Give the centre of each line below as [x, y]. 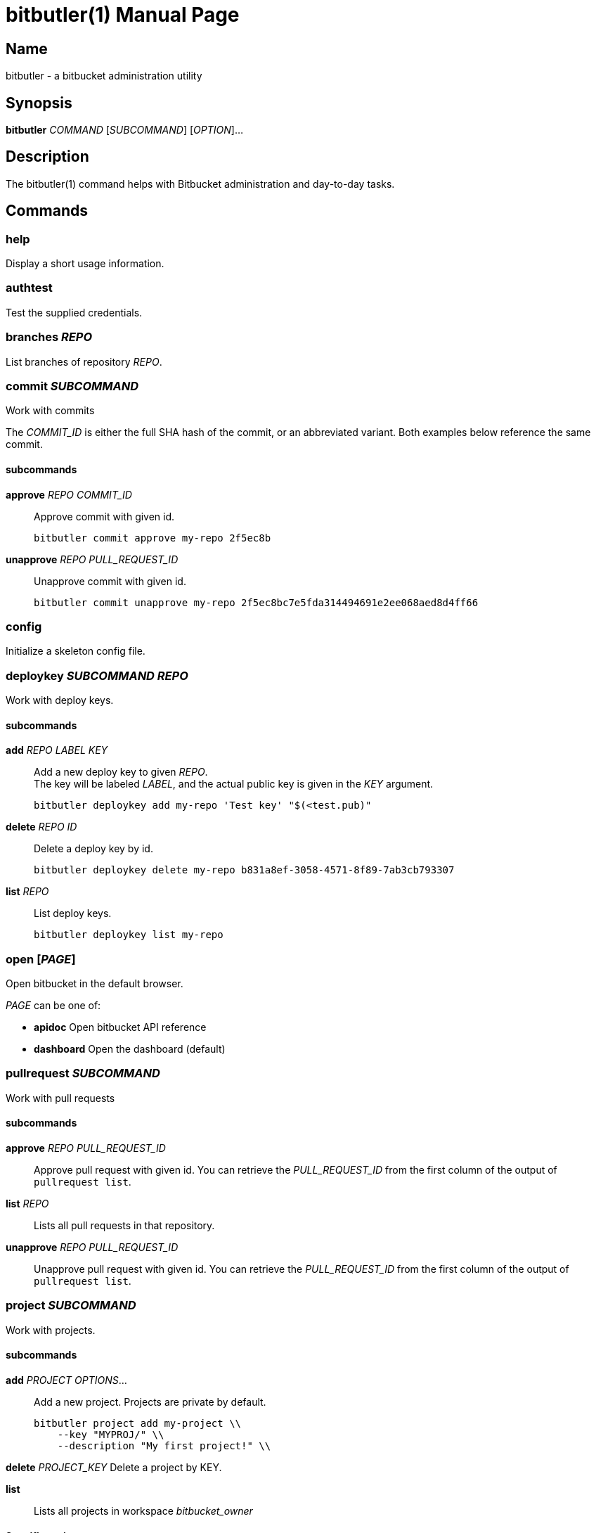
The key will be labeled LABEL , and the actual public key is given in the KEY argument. [234, 784]
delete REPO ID [41, 827]
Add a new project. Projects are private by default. [150, 1401]
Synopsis [39, 103]
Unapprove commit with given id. [110, 581]
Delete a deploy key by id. [93, 849]
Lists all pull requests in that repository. [124, 1225]
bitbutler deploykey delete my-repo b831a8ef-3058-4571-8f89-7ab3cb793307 [244, 870]
